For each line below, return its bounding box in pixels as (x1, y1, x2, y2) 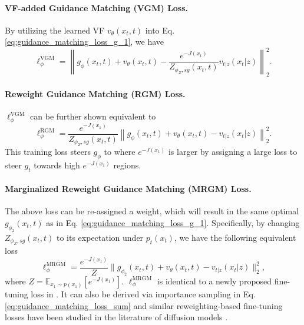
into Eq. (145, 24, 175, 36)
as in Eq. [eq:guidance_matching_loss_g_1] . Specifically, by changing (46, 217, 300, 228)
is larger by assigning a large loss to (168, 145, 298, 158)
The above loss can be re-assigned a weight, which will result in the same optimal (5, 205, 299, 217)
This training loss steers (5, 145, 91, 158)
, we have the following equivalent (174, 231, 296, 243)
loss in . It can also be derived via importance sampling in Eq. (31, 287, 256, 300)
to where (104, 145, 136, 158)
